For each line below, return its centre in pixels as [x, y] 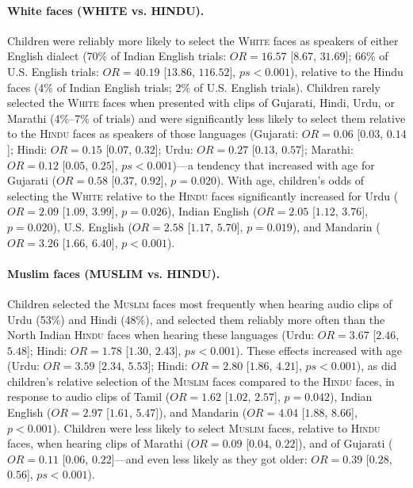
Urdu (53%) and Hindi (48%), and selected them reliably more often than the [196, 319]
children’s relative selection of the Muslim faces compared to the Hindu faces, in [201, 381]
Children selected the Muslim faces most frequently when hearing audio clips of [200, 303]
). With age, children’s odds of [290, 180]
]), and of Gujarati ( [344, 443]
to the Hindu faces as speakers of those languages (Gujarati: [153, 133]
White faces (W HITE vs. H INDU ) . [106, 10]
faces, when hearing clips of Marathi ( [99, 443]
